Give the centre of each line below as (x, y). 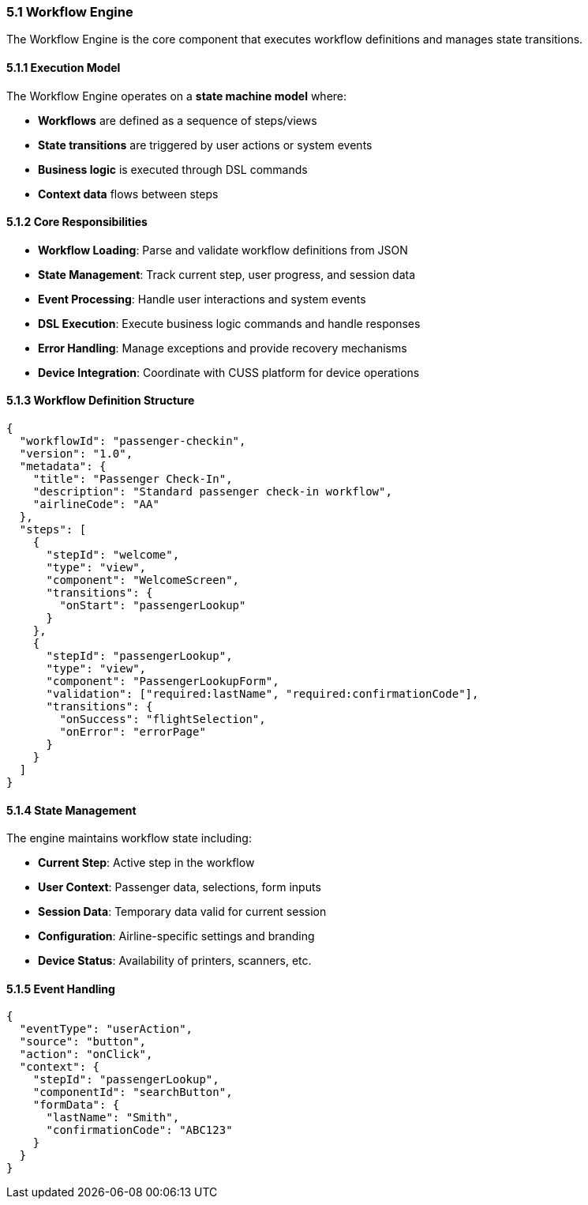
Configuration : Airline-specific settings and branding (176, 936)
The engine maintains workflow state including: (129, 838)
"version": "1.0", (76, 454)
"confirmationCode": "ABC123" (139, 1130)
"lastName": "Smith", (113, 1118)
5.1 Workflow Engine (70, 12)
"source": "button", (83, 1042)
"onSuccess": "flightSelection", (163, 719)
